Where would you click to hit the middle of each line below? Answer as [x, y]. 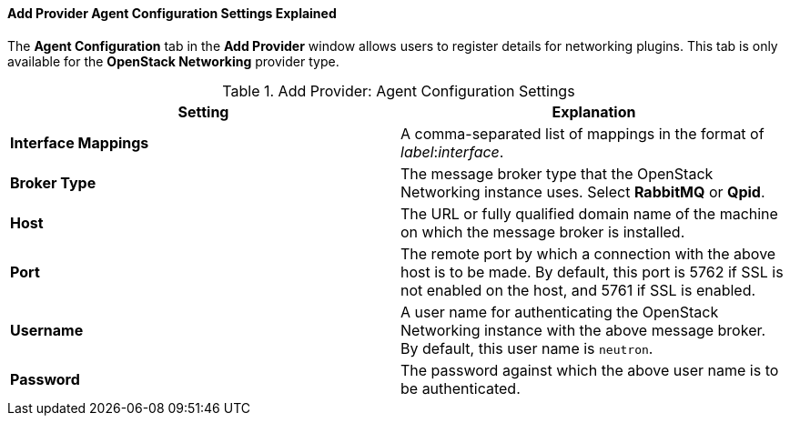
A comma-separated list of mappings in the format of [582, 133]
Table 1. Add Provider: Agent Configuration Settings [399, 91]
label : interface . [452, 151]
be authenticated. [461, 388]
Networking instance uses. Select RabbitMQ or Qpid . [583, 191]
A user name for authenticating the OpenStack [560, 312]
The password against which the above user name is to [590, 370]
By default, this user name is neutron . [527, 348]
